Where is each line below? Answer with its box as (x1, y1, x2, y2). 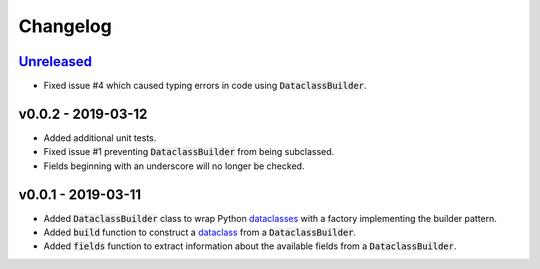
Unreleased (18, 53, 93, 70)
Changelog (18, 15, 112, 37)
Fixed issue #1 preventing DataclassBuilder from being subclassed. (43, 146, 335, 158)
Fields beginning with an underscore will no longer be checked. (43, 160, 305, 172)
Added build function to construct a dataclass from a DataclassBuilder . (43, 226, 357, 239)
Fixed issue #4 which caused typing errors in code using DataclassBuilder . (43, 80, 367, 92)
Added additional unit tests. (43, 131, 157, 144)
